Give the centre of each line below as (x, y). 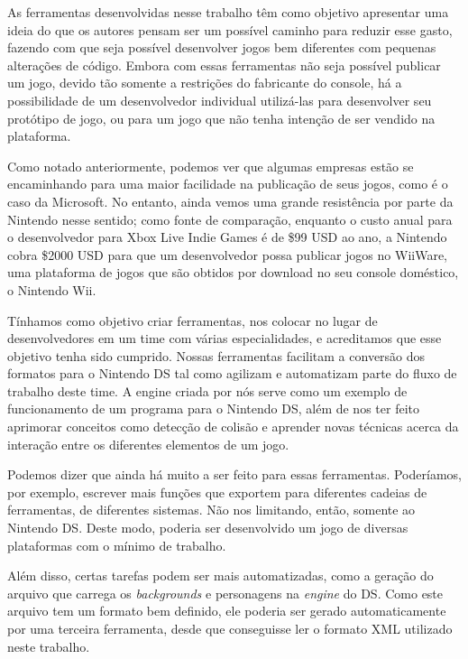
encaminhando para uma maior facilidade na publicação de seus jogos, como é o (228, 184)
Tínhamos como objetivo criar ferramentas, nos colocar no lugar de (193, 320)
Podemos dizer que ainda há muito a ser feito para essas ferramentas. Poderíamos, (234, 474)
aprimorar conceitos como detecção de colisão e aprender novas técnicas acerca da (233, 427)
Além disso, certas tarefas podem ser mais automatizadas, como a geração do (220, 575)
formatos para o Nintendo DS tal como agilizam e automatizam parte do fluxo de (232, 373)
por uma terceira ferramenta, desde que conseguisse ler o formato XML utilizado (230, 628)
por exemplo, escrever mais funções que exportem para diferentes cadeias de (217, 492)
